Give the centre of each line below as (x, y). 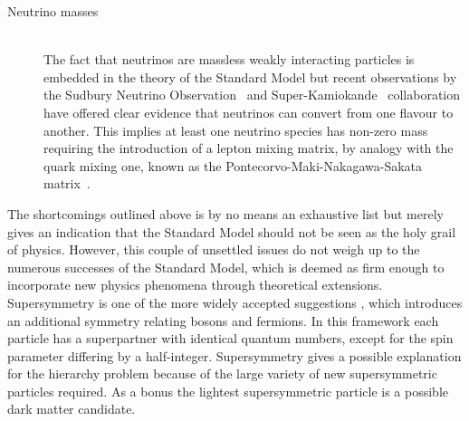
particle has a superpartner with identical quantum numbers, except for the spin (230, 338)
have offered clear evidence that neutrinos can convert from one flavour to (249, 112)
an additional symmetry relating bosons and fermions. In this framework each (223, 320)
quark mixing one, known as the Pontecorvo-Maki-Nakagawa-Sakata (233, 165)
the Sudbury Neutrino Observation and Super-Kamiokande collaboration (252, 95)
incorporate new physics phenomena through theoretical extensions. (195, 285)
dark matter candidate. (72, 409)
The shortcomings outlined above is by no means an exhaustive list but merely (225, 213)
